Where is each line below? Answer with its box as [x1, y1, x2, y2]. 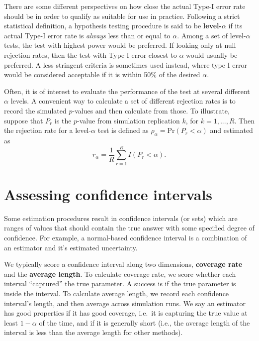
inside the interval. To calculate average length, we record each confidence [4, 288, 229, 298]
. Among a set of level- [177, 30, 246, 40]
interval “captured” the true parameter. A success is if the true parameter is [4, 278, 236, 289]
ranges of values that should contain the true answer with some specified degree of [4, 223, 255, 233]
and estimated [210, 125, 253, 135]
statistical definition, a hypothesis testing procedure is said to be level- [4, 20, 222, 31]
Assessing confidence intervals [4, 184, 213, 204]
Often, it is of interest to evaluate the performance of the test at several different [4, 86, 250, 96]
